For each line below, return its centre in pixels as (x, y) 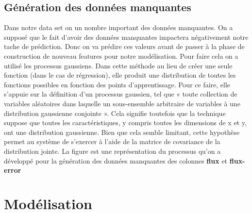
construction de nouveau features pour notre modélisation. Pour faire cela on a (121, 56)
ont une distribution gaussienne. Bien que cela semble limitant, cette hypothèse (122, 132)
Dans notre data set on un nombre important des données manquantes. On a (118, 27)
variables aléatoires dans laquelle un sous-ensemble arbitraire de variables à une (122, 103)
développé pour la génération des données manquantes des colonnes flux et (116, 160)
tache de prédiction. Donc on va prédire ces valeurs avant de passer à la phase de (124, 46)
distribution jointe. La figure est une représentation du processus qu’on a (112, 151)
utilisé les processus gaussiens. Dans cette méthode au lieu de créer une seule (118, 65)
